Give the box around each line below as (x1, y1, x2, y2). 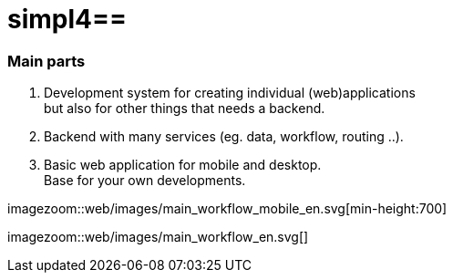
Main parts (7, 51, 86, 70)
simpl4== (7, 4, 128, 35)
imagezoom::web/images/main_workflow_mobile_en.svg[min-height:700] (7, 201, 448, 217)
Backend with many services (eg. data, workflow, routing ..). (44, 129, 404, 145)
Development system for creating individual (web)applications (44, 85, 416, 101)
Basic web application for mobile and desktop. (44, 157, 322, 173)
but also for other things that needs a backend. (44, 100, 325, 117)
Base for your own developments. (44, 172, 246, 189)
